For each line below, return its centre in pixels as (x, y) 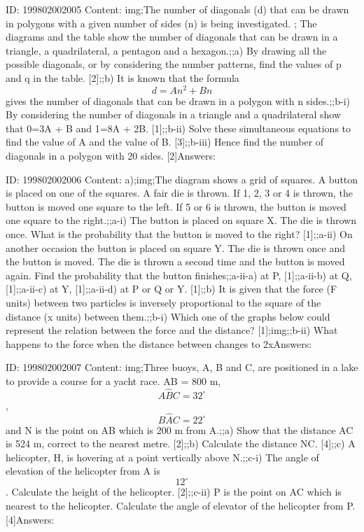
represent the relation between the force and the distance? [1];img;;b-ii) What (172, 330)
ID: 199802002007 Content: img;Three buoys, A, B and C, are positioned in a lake (182, 367)
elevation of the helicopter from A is (83, 471)
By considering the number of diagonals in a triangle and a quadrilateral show (173, 114)
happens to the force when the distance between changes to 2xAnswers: (159, 343)
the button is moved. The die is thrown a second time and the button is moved (175, 261)
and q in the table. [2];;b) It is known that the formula (122, 77)
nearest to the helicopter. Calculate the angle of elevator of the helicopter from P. (181, 506)
